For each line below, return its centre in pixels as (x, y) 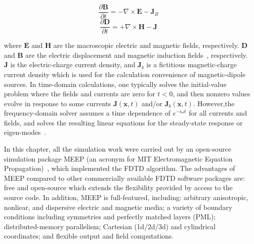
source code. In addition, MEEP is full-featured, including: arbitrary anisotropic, (126, 197)
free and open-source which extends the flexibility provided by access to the (118, 187)
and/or (152, 103)
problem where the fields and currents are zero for (80, 94)
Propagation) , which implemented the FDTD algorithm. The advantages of (120, 168)
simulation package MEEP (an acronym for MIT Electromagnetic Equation (118, 158)
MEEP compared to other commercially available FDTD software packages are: (125, 178)
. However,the (214, 103)
